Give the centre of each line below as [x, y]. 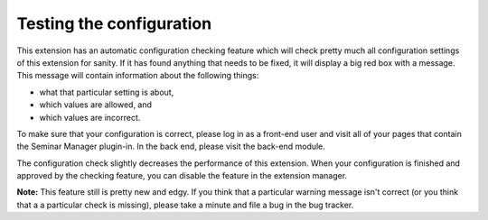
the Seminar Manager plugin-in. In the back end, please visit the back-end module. [171, 147]
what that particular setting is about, [107, 92]
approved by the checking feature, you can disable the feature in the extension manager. [182, 176]
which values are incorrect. [90, 117]
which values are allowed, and [96, 105]
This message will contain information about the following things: [138, 76]
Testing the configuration [114, 23]
